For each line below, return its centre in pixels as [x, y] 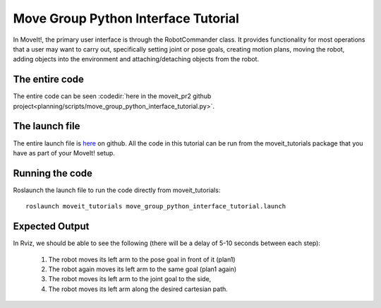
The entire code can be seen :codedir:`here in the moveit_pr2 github [112, 96]
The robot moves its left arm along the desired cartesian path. [138, 289]
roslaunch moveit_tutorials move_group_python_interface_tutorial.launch [156, 206]
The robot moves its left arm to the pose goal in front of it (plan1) [142, 259]
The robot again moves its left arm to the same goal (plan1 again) [143, 269]
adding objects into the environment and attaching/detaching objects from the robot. [136, 59]
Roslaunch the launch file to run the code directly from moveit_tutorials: [117, 190]
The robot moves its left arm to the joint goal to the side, [130, 279]
